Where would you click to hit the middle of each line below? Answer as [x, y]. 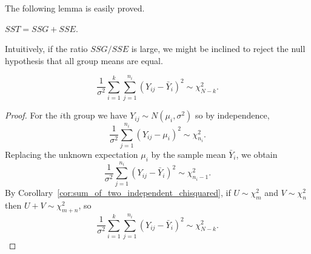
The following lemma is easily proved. [75, 8]
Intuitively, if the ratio [46, 49]
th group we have [95, 115]
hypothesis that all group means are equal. [84, 60]
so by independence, [232, 115]
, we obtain [257, 154]
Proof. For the [31, 115]
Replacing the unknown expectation [72, 154]
